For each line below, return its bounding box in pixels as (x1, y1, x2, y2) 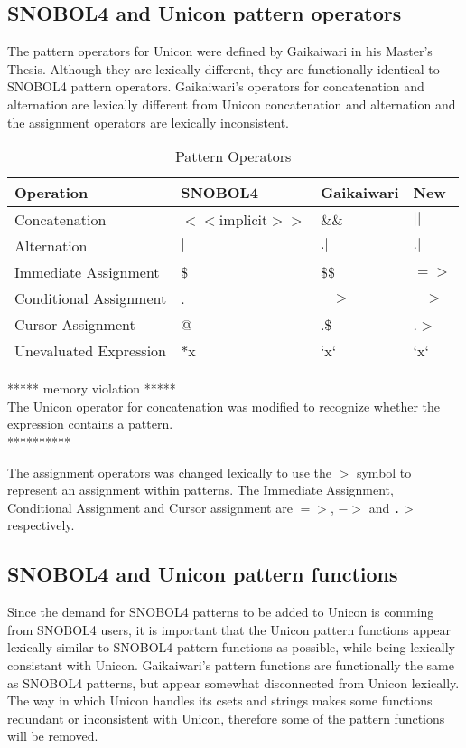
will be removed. (7, 726, 98, 745)
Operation (14, 182, 89, 204)
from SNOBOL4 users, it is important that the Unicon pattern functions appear (7, 620, 451, 639)
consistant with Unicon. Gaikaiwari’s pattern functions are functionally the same (7, 655, 454, 674)
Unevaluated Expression (14, 340, 167, 362)
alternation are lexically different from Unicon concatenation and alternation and (7, 94, 456, 113)
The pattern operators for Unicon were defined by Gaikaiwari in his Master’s (7, 42, 433, 61)
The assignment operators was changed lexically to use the (7, 462, 331, 481)
